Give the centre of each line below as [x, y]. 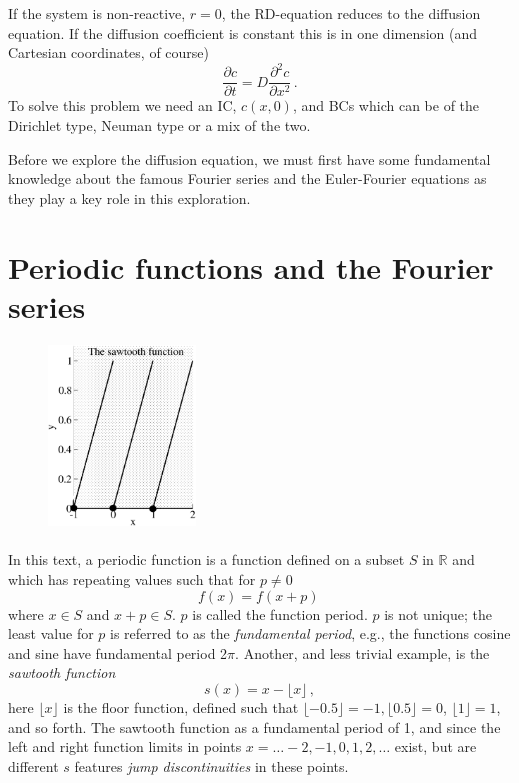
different [33, 765]
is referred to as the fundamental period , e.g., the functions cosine [310, 633]
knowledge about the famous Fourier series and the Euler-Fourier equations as [247, 178]
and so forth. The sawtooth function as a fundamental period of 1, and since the [254, 726]
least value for [51, 633]
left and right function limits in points [125, 746]
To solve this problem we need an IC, [122, 105]
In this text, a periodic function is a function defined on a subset [206, 559]
